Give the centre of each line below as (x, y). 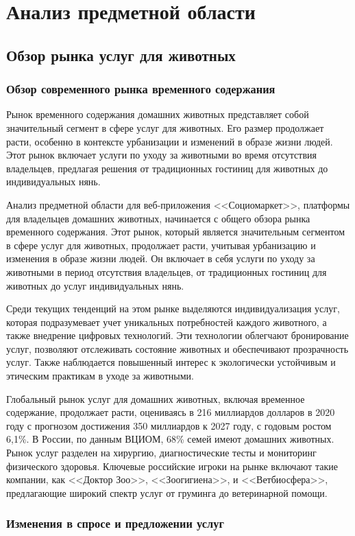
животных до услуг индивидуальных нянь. (95, 285)
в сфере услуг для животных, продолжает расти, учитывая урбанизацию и (161, 245)
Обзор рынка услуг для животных (121, 55)
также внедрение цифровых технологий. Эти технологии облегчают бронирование (177, 335)
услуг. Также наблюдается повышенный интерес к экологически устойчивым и (171, 362)
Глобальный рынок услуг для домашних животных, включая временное (156, 398)
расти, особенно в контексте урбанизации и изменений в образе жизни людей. (170, 141)
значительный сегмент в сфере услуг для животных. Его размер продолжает (165, 127)
